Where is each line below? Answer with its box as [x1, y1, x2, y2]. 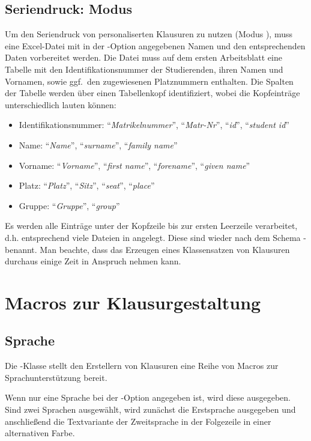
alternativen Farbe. [5, 427, 75, 439]
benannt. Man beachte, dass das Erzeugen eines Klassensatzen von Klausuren [5, 243, 290, 255]
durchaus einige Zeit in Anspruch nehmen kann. [5, 255, 181, 267]
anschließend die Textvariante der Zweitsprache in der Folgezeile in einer [5, 415, 271, 427]
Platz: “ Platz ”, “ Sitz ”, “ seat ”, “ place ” [19, 179, 155, 192]
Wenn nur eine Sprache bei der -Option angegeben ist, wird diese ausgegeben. [5, 391, 291, 404]
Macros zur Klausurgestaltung [5, 290, 261, 314]
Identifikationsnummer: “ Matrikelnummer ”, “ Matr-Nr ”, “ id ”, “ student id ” [19, 118, 289, 131]
